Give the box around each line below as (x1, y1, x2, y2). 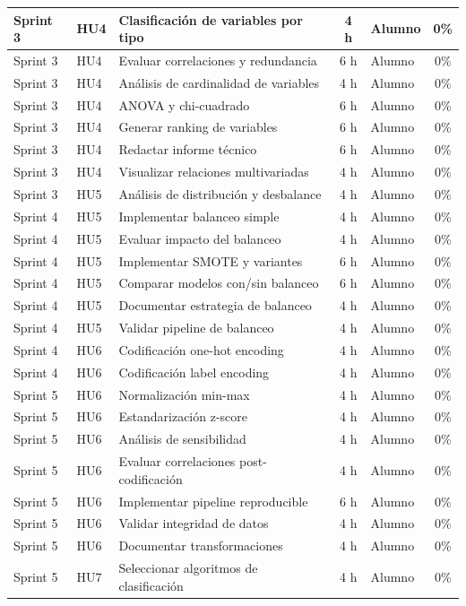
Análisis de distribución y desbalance (118, 185, 322, 203)
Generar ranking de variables (118, 117, 278, 136)
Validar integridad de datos (118, 514, 269, 532)
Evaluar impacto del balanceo (118, 229, 281, 247)
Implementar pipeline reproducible (118, 491, 308, 510)
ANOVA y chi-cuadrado (118, 95, 250, 114)
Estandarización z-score (118, 407, 248, 426)
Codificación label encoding (118, 362, 270, 381)
